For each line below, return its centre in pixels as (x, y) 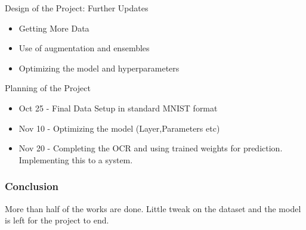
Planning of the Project (48, 88)
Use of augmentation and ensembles (84, 48)
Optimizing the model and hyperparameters (99, 68)
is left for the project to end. (57, 220)
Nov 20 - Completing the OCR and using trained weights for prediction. (151, 148)
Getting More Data (54, 28)
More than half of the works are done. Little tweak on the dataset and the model (153, 208)
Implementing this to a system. (76, 159)
